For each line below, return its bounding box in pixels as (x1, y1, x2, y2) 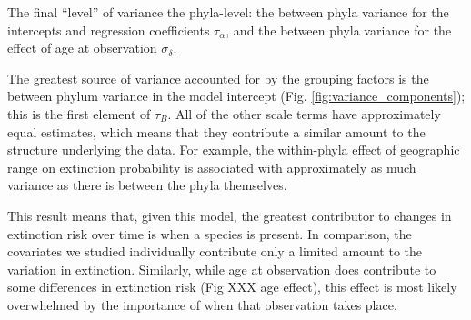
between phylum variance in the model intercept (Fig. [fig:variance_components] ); (7, 86, 466, 105)
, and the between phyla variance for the (225, 20, 452, 39)
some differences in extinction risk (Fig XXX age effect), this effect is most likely (7, 277, 457, 296)
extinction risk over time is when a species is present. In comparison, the (7, 224, 412, 243)
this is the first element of (7, 104, 151, 123)
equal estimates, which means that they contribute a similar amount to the (7, 122, 426, 141)
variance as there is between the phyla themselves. (7, 175, 287, 195)
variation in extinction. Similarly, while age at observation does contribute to (7, 259, 436, 278)
